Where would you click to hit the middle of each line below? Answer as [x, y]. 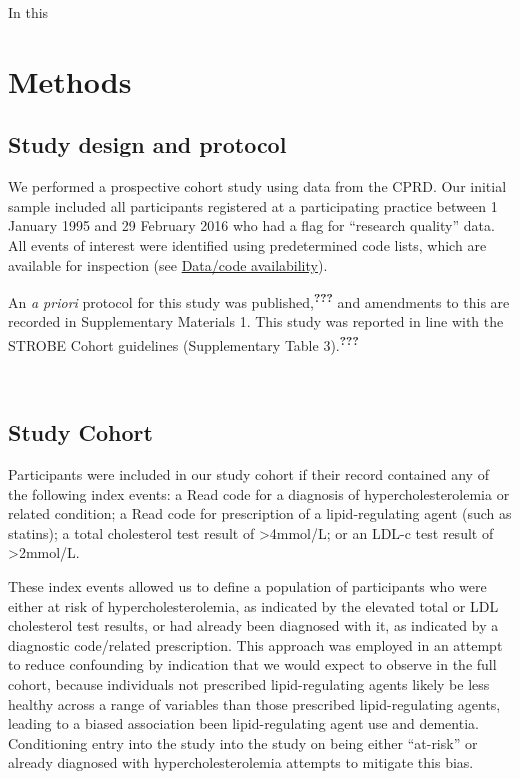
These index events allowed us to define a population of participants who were [247, 586]
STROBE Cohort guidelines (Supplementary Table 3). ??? [183, 343]
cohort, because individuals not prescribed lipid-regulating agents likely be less [249, 683]
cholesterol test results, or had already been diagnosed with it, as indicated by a [253, 625]
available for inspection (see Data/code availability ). [168, 264]
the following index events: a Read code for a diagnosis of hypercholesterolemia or [259, 493]
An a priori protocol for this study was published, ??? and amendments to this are [259, 300]
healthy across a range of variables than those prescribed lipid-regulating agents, [254, 703]
